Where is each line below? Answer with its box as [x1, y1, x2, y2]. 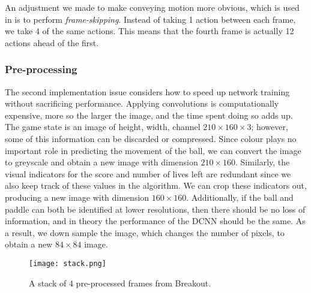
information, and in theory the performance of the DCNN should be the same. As [5, 215, 306, 227]
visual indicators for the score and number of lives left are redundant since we [5, 167, 291, 180]
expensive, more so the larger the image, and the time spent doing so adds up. [5, 108, 293, 121]
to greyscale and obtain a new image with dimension [5, 156, 198, 168]
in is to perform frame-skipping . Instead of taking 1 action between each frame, [5, 13, 296, 25]
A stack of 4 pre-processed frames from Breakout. [29, 276, 211, 289]
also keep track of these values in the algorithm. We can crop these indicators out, [5, 179, 307, 192]
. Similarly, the [235, 156, 290, 168]
